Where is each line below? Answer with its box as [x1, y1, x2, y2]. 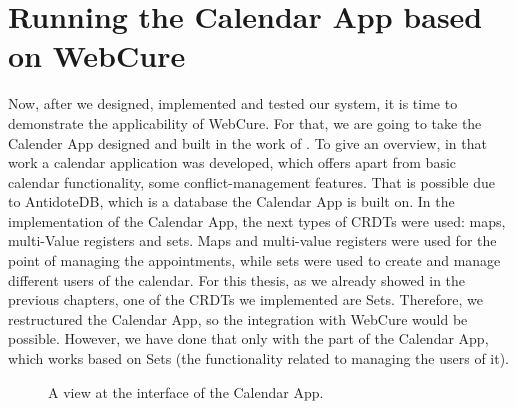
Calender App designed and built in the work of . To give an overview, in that [8, 132, 487, 153]
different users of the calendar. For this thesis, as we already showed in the [8, 269, 466, 290]
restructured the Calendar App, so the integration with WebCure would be [8, 308, 468, 329]
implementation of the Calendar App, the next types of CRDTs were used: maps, [8, 210, 506, 231]
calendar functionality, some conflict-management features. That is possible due [8, 171, 495, 192]
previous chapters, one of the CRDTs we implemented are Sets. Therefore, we [8, 289, 483, 310]
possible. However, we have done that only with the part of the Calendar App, [8, 328, 489, 349]
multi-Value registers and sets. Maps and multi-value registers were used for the [8, 230, 497, 251]
